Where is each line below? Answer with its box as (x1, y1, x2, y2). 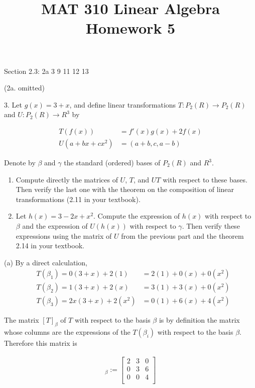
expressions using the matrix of (16, 230, 112, 241)
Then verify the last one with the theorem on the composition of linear (16, 184, 234, 195)
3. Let (4, 99, 22, 110)
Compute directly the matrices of (16, 174, 118, 184)
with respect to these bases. (163, 174, 247, 184)
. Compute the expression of (93, 211, 180, 221)
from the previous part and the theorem (121, 230, 244, 241)
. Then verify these (182, 220, 240, 231)
